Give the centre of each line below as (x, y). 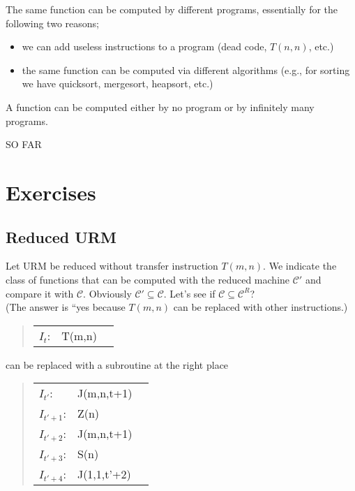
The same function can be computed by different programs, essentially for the (172, 9)
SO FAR (24, 144)
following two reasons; (52, 23)
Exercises (51, 192)
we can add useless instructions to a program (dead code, (144, 46)
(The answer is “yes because (66, 307)
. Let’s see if (189, 293)
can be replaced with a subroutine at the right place (117, 364)
